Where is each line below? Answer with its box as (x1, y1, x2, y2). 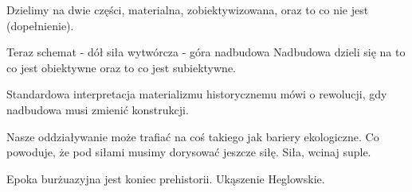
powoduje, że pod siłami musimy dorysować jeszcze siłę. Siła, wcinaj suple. (6, 144, 371, 160)
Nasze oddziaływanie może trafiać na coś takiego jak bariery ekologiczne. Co (6, 128, 379, 144)
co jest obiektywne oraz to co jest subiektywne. (6, 59, 237, 75)
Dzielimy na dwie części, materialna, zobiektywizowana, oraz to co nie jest (6, 2, 369, 17)
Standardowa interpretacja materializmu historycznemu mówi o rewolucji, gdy (6, 86, 387, 102)
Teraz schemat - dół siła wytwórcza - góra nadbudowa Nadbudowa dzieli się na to (6, 44, 406, 60)
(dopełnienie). (6, 17, 74, 33)
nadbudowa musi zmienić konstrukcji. (6, 101, 189, 117)
